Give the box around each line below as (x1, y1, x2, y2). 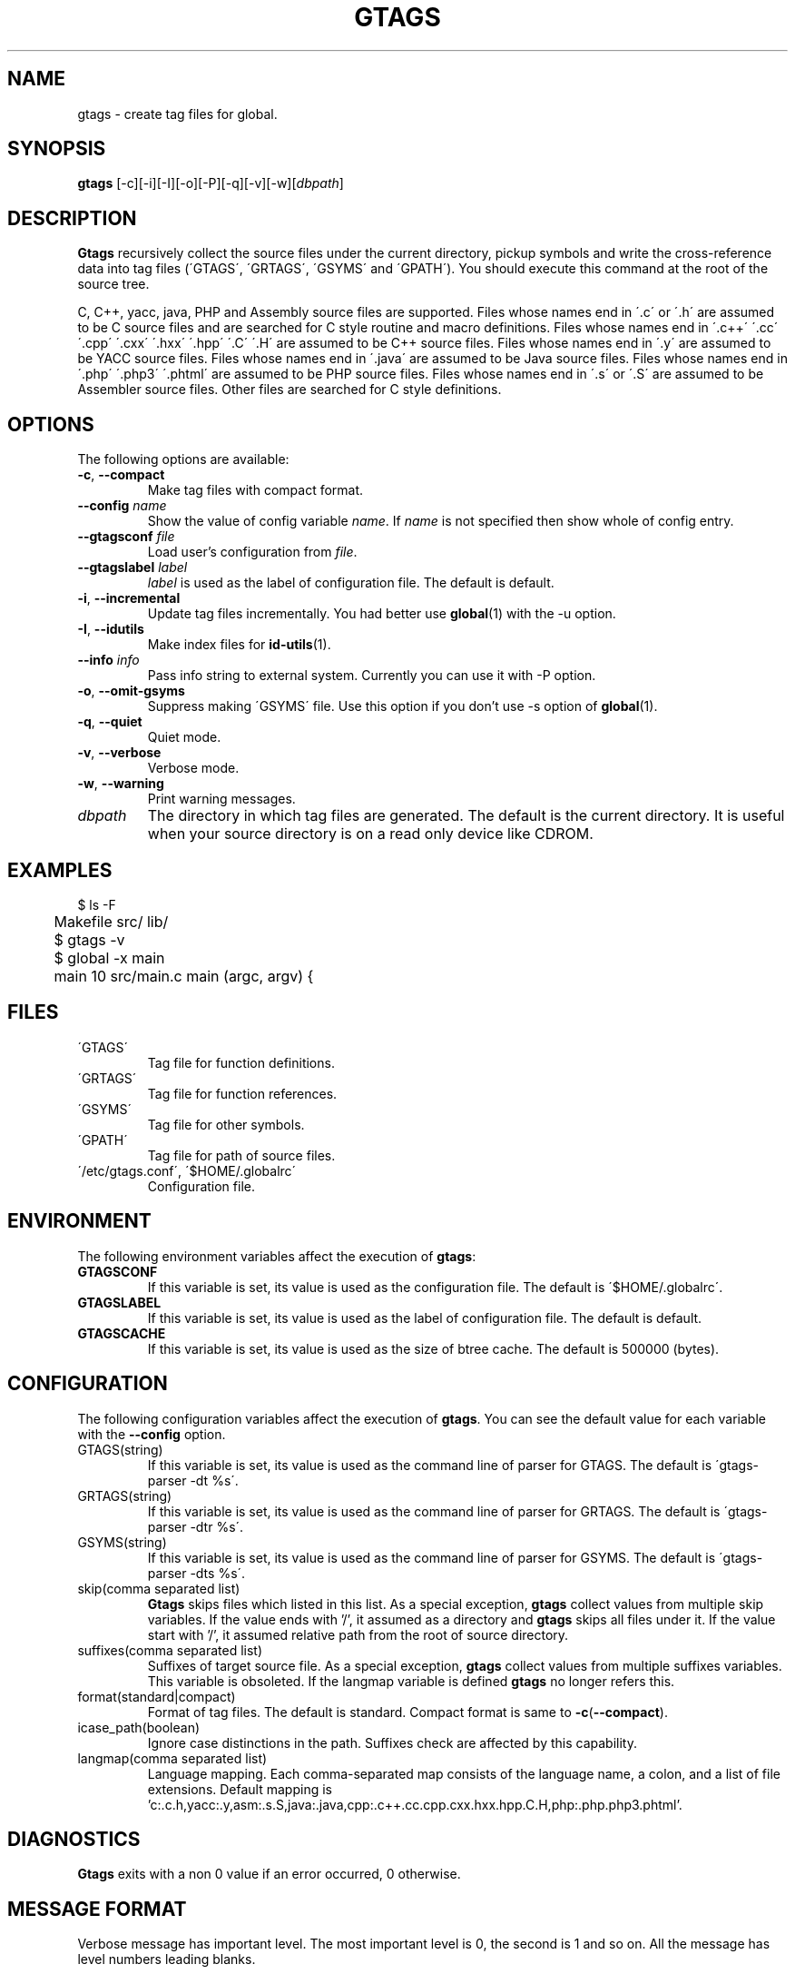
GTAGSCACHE (77, 1325, 166, 1341)
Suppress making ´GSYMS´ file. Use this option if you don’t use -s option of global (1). (147, 698, 658, 715)
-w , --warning (77, 775, 164, 792)
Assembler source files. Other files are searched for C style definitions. (77, 381, 502, 398)
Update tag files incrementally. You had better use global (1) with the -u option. (147, 606, 616, 622)
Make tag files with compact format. (147, 482, 364, 498)
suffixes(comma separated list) (77, 1642, 263, 1658)
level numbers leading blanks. (77, 1951, 256, 1968)
